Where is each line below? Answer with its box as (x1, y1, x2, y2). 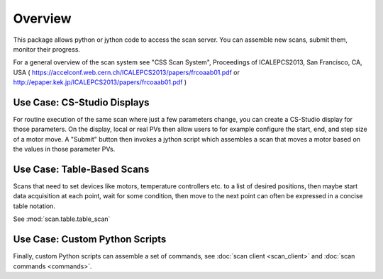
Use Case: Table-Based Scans (13, 164, 150, 175)
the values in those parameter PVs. (13, 145, 116, 154)
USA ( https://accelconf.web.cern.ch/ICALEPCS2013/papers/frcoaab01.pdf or (13, 68, 240, 76)
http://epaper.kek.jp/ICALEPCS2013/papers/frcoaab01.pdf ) (13, 78, 187, 86)
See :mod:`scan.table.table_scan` (13, 215, 111, 223)
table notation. (13, 202, 56, 210)
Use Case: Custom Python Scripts (13, 234, 167, 246)
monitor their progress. (13, 45, 81, 53)
